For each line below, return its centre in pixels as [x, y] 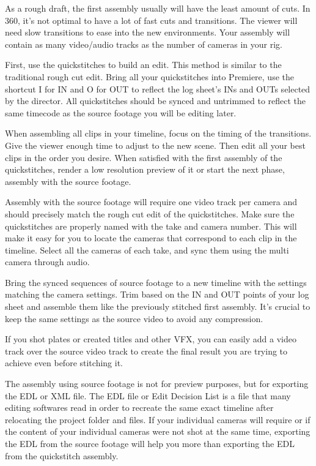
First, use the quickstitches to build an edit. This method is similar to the [143, 65]
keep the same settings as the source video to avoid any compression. [134, 318]
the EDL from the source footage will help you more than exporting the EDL [150, 443]
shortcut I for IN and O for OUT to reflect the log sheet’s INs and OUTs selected [158, 88]
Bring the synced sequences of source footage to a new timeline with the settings [156, 282]
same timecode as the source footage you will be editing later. [121, 112]
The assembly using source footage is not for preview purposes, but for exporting [157, 384]
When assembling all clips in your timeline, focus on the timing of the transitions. [158, 133]
